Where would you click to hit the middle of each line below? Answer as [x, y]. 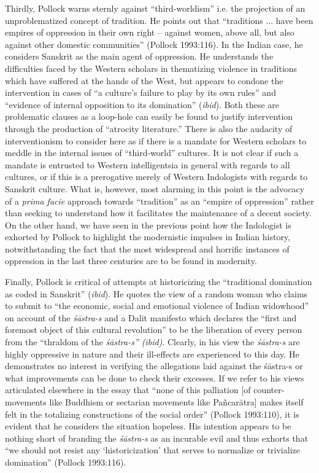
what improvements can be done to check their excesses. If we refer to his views [155, 377]
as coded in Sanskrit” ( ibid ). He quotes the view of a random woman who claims [156, 293]
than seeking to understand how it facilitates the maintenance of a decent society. [158, 213]
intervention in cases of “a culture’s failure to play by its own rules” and [140, 92]
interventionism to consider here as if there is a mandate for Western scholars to [156, 140]
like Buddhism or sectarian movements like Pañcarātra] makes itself [176, 402]
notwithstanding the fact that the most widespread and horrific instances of [147, 248]
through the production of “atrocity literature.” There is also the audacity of [149, 128]
